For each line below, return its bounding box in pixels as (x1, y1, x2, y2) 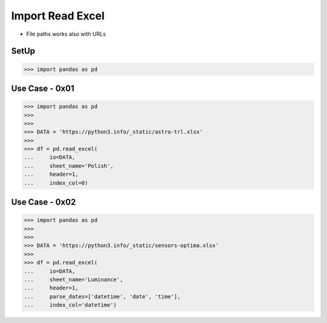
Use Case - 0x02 (11, 197, 76, 207)
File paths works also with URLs (26, 30, 106, 38)
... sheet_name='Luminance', (24, 276, 124, 283)
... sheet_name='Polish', (24, 162, 114, 169)
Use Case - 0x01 (11, 83, 74, 93)
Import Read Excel (11, 9, 105, 22)
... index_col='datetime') (24, 302, 117, 308)
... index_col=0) (24, 179, 88, 186)
